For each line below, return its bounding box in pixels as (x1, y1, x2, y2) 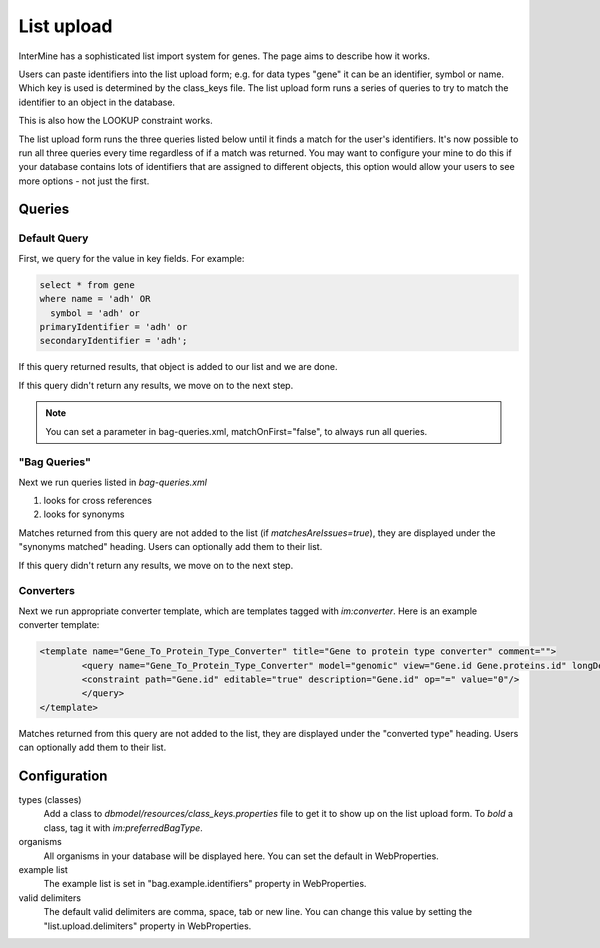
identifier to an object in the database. (18, 96, 175, 108)
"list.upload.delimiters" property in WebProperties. (43, 920, 252, 932)
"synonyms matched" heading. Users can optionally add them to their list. (18, 541, 323, 553)
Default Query (18, 231, 89, 245)
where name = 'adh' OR (39, 293, 151, 305)
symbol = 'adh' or (50, 307, 140, 319)
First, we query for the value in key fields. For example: (18, 252, 245, 264)
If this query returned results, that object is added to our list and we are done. (18, 361, 338, 373)
